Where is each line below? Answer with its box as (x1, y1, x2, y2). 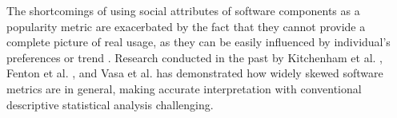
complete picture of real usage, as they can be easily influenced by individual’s (6, 33, 391, 50)
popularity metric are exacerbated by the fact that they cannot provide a (6, 18, 366, 34)
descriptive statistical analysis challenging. (6, 96, 214, 112)
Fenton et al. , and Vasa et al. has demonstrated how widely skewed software (6, 65, 383, 81)
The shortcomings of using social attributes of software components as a (6, 2, 360, 18)
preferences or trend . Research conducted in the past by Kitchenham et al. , (6, 49, 383, 65)
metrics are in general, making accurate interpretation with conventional (6, 80, 362, 96)
